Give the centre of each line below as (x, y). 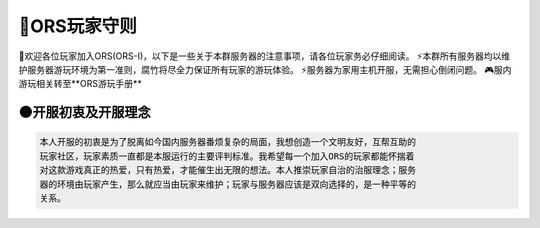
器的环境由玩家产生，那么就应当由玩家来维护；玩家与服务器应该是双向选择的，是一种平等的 (228, 184)
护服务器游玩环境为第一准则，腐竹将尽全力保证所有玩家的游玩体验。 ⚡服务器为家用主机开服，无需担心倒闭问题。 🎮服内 (265, 69)
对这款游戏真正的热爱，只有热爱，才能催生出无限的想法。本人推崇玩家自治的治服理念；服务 (228, 170)
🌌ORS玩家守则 (77, 26)
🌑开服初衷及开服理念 (84, 112)
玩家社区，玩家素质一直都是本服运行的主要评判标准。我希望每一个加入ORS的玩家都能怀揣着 (227, 156)
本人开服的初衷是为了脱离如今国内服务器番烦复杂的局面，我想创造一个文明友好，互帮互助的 (228, 142)
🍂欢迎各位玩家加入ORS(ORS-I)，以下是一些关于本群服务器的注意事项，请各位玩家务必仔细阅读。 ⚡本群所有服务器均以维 (264, 56)
